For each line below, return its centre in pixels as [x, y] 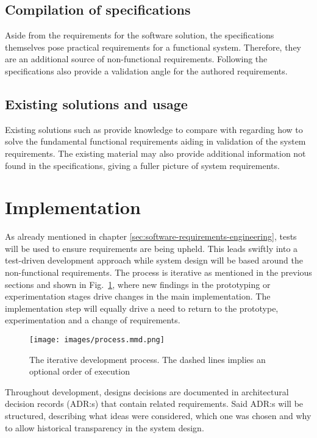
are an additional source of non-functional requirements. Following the [136, 59]
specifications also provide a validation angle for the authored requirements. [146, 70]
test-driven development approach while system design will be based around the [154, 260]
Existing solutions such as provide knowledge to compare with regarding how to [154, 129]
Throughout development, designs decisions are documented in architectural [147, 391]
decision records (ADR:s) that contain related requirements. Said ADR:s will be [154, 404]
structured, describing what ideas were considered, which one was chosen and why [158, 416]
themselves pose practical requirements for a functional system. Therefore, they [153, 47]
